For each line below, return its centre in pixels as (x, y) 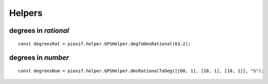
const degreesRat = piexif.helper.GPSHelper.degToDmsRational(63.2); (104, 44)
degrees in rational (39, 31)
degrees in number (39, 58)
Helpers (26, 13)
